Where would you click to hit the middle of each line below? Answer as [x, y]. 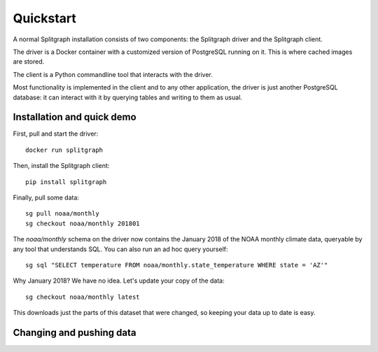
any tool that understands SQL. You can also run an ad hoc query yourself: [120, 249]
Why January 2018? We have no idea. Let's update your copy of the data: [119, 281]
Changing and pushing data [75, 332]
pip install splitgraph [66, 182]
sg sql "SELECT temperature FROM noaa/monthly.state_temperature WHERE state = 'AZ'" [177, 265]
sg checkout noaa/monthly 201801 [83, 223]
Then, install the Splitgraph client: [61, 166]
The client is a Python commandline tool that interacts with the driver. [113, 74]
